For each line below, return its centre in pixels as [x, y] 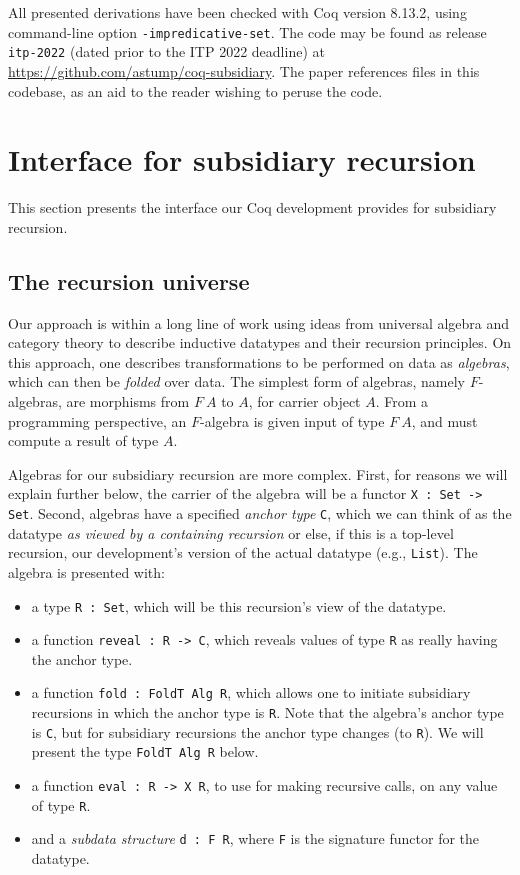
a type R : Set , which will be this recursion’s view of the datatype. [239, 605]
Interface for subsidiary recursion [242, 159]
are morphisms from [128, 400]
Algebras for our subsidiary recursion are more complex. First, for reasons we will [258, 473]
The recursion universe [129, 280]
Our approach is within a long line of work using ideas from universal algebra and [259, 322]
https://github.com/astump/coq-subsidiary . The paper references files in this [244, 70]
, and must [444, 420]
